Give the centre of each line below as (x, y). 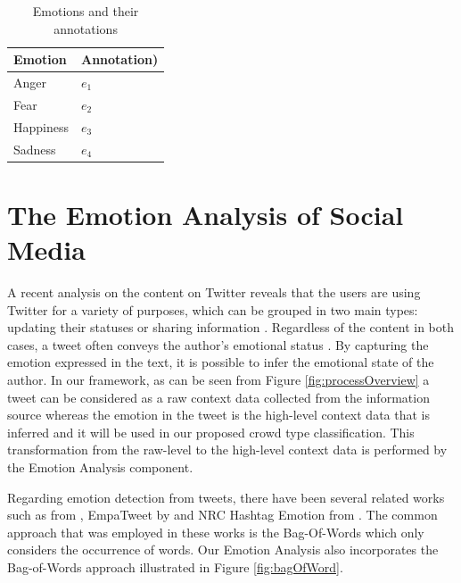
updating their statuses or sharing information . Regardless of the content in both (231, 327)
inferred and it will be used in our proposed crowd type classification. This (211, 432)
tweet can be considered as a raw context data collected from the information (218, 397)
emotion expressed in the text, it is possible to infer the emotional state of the (221, 362)
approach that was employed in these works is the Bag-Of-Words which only (216, 532)
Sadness (35, 149)
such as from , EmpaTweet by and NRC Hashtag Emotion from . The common (222, 515)
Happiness (41, 126)
